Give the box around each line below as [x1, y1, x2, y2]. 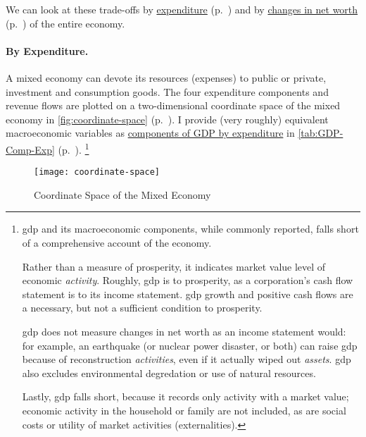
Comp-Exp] [6, 142, 55, 156]
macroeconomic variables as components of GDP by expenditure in [6, 125, 295, 140]
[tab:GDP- [298, 125, 343, 140]
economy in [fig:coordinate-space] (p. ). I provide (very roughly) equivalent [6, 111, 329, 126]
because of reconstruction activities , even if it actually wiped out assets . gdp [22, 352, 351, 367]
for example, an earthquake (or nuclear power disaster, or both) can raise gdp [22, 338, 358, 352]
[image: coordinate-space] [34, 167, 160, 178]
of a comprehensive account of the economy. [22, 235, 212, 250]
